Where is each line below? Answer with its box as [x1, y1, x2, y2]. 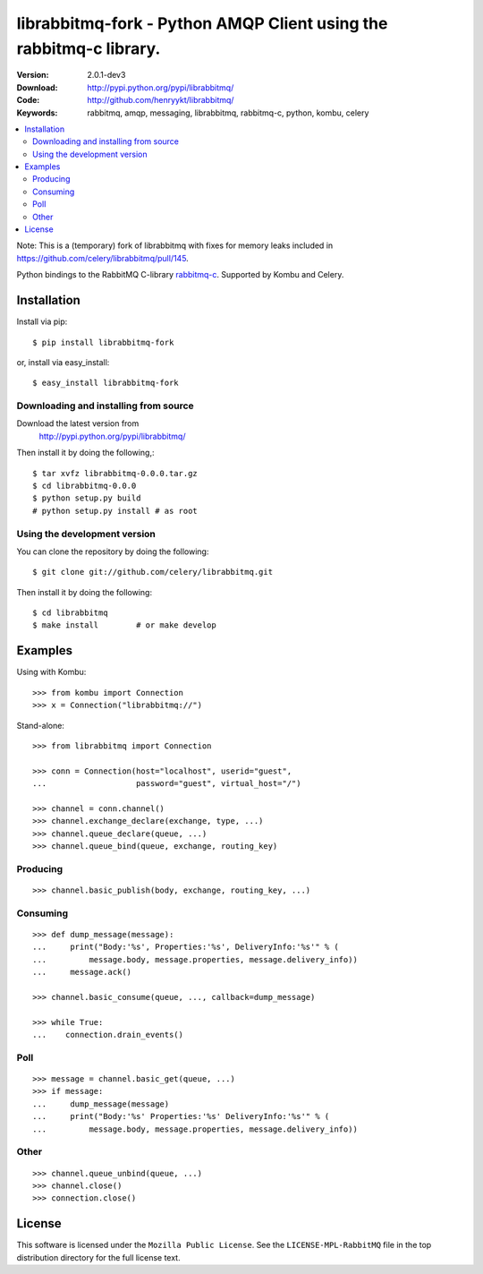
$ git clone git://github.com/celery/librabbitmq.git [32, 567, 273, 577]
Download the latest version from [16, 418, 140, 429]
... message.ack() [32, 967, 132, 978]
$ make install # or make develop [32, 620, 216, 630]
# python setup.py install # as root [32, 506, 199, 516]
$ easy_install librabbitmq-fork [32, 378, 179, 389]
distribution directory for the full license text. [16, 1252, 181, 1262]
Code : [16, 95, 40, 106]
